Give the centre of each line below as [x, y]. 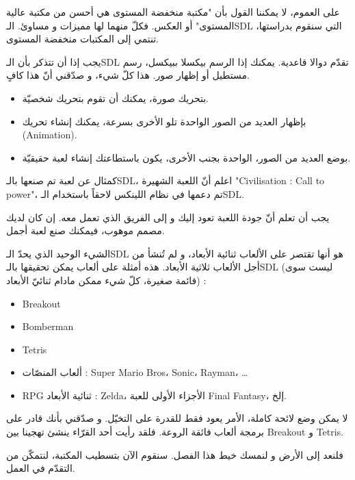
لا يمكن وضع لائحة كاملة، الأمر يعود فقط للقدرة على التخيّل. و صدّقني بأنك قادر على [177, 418]
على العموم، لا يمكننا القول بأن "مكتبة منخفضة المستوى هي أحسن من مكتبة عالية [173, 12]
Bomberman [48, 326]
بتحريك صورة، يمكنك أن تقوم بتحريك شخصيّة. [115, 98]
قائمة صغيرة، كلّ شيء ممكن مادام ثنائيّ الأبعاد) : [106, 280]
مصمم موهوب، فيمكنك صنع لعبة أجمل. [86, 230]
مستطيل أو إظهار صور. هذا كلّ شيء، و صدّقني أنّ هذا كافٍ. [128, 75]
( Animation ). [50, 135]
